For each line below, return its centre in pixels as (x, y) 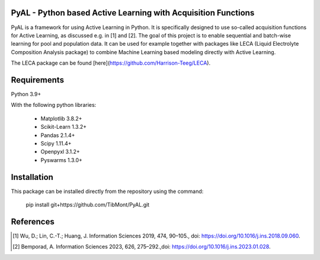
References (33, 222)
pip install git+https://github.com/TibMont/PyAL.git (88, 205)
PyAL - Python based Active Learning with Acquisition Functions (133, 13)
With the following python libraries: (54, 105)
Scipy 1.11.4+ (56, 143)
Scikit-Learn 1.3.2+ (64, 127)
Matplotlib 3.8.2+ (61, 118)
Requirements (38, 80)
